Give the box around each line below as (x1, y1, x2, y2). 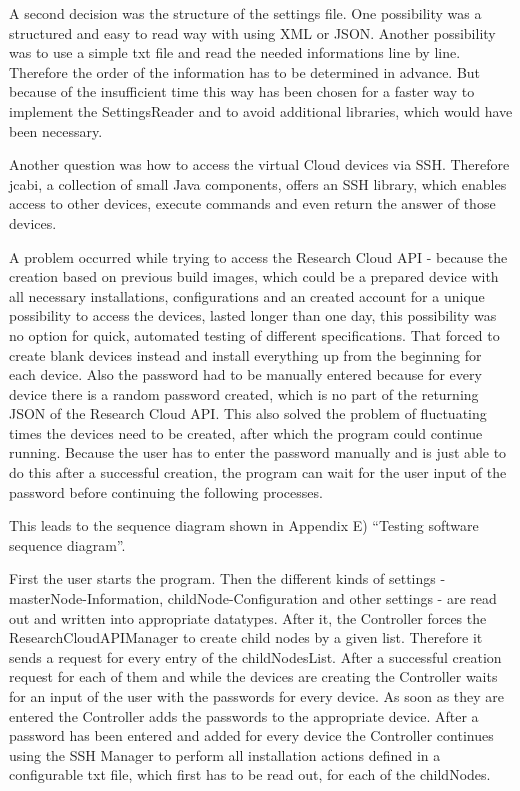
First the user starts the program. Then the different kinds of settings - (9, 568, 446, 589)
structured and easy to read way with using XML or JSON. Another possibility (9, 22, 496, 43)
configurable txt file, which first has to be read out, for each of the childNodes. (9, 764, 491, 785)
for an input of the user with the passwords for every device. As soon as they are (9, 686, 505, 706)
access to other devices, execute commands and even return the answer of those (9, 193, 496, 214)
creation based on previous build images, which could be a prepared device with (9, 266, 499, 287)
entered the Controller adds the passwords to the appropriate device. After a (9, 705, 479, 726)
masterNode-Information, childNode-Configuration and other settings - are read (9, 588, 497, 609)
